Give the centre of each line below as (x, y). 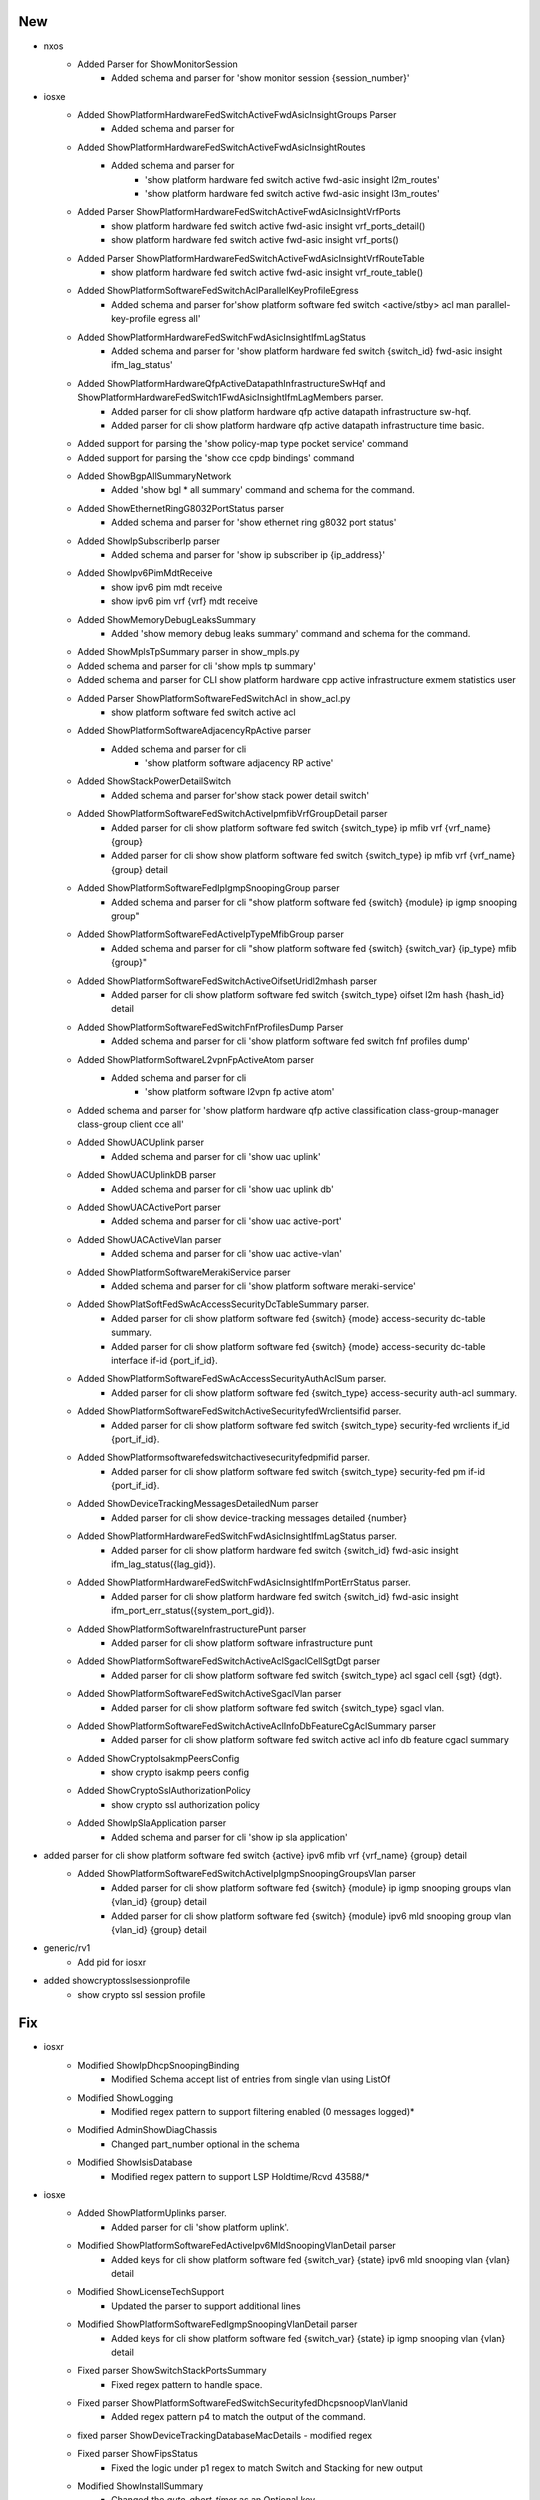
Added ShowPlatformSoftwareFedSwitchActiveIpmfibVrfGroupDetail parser (232, 814)
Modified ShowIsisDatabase (135, 2162)
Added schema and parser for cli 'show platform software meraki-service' (264, 1286)
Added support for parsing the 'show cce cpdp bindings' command (216, 457)
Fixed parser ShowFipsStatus (138, 2454)
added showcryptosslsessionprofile (117, 1981)
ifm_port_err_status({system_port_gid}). (193, 1611)
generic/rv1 (67, 1948)
